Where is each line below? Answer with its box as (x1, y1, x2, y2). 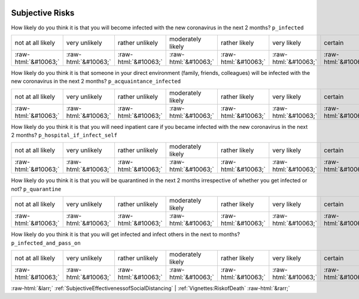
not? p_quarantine (11, 185, 62, 192)
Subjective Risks (11, 8, 75, 18)
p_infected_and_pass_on (11, 240, 81, 246)
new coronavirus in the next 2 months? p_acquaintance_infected (11, 78, 181, 85)
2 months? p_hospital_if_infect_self (11, 132, 118, 139)
